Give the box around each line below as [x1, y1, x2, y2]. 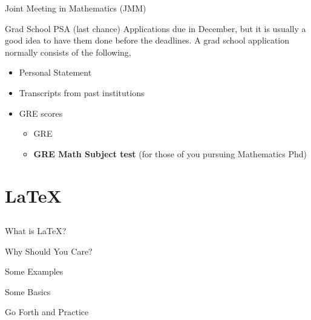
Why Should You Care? [5, 244, 93, 257]
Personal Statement [19, 66, 92, 79]
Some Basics [5, 285, 51, 298]
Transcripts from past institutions [19, 86, 145, 99]
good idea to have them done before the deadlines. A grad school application [5, 34, 290, 47]
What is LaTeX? [5, 224, 67, 237]
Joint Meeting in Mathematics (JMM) [5, 2, 146, 14]
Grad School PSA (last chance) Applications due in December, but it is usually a [5, 22, 306, 34]
